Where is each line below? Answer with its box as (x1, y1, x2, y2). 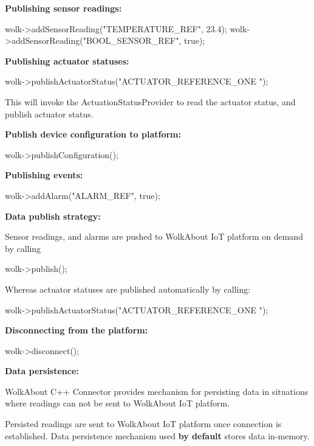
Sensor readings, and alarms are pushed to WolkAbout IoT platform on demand (5, 230, 303, 243)
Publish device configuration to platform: (5, 128, 181, 141)
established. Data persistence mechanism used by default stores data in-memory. (5, 429, 310, 442)
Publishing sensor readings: (5, 2, 122, 14)
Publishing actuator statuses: (5, 54, 129, 67)
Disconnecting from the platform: (5, 324, 148, 336)
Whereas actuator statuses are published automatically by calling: (5, 282, 251, 295)
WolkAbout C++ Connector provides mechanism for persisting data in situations (5, 385, 309, 397)
